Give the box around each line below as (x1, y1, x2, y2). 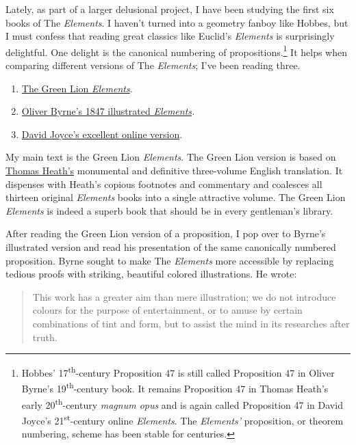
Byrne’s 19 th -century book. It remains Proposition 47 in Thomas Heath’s (21, 379, 329, 396)
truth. (32, 329, 58, 344)
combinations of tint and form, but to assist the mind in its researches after (32, 316, 350, 330)
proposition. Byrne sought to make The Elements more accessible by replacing (5, 253, 334, 267)
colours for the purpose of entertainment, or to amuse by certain (32, 303, 303, 317)
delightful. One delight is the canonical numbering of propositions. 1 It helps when (5, 42, 348, 59)
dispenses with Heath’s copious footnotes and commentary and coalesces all (5, 176, 322, 191)
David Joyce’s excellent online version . (21, 126, 183, 141)
